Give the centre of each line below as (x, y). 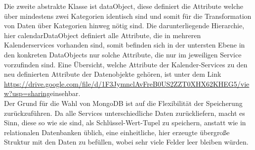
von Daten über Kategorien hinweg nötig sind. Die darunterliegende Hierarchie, (124, 25)
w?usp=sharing (27, 93)
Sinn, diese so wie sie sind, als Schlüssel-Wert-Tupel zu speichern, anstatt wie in (125, 123)
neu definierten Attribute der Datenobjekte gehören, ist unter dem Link (113, 74)
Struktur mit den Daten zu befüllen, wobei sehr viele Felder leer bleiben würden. (126, 142)
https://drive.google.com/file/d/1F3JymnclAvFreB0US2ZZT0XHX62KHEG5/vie (127, 83)
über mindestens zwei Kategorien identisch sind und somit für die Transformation (128, 16)
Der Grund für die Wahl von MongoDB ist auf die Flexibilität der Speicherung (123, 103)
